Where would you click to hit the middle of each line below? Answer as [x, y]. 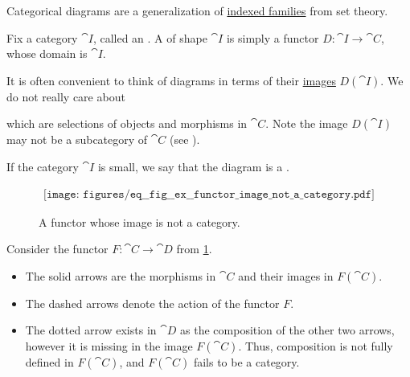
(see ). [184, 139]
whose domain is [47, 53]
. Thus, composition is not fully [316, 345]
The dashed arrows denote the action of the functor [152, 303]
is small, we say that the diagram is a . [193, 166]
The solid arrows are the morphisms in [121, 275]
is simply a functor [273, 37]
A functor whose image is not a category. [139, 221]
